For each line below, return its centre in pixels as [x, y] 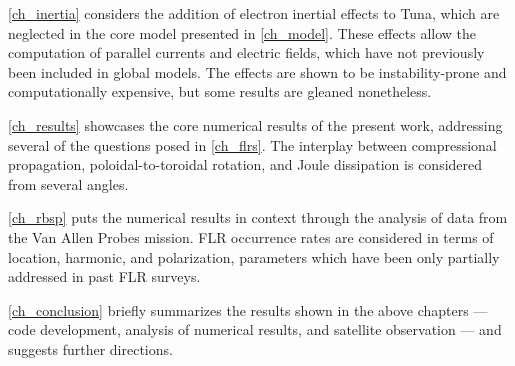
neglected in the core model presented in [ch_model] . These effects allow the [242, 32]
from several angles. [68, 183]
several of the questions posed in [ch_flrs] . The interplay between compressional [252, 144]
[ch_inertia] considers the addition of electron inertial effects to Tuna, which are [254, 13]
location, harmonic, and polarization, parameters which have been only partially [254, 256]
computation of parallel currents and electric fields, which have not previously [246, 52]
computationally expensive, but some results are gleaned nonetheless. [220, 91]
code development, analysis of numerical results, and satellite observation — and [255, 329]
